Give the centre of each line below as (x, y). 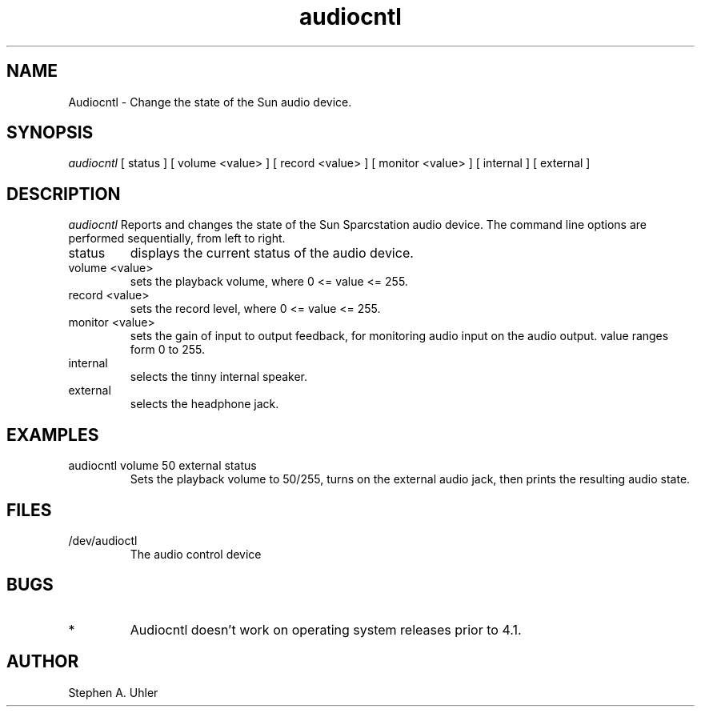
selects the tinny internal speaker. (219, 377)
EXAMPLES (53, 435)
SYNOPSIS (50, 133)
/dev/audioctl (103, 540)
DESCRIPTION (64, 194)
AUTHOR (43, 662)
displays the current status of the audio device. (272, 253)
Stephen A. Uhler (113, 692)
